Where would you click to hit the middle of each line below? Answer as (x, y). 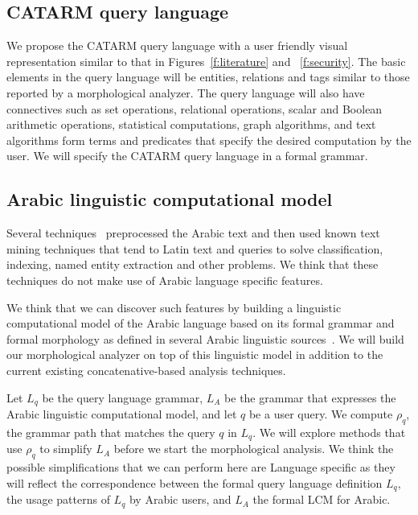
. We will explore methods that (329, 432)
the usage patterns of (58, 499)
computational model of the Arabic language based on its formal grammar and (201, 323)
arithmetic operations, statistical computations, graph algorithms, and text (191, 124)
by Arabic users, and (180, 499)
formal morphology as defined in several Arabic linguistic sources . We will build (205, 338)
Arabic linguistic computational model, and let (122, 413)
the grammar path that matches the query (111, 432)
